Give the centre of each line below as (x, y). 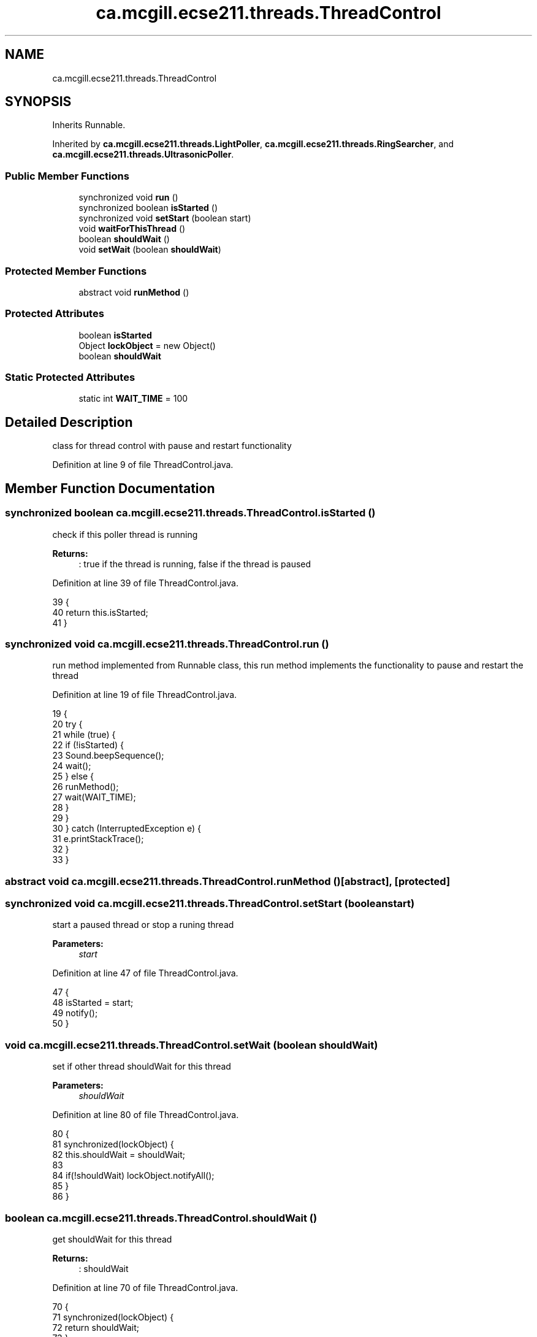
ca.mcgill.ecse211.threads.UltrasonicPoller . (143, 155)
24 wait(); (72, 766)
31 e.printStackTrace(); (98, 839)
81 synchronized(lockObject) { (113, 1144)
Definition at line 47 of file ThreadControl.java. (145, 973)
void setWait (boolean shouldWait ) (150, 250)
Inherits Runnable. (89, 125)
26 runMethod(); (86, 787)
